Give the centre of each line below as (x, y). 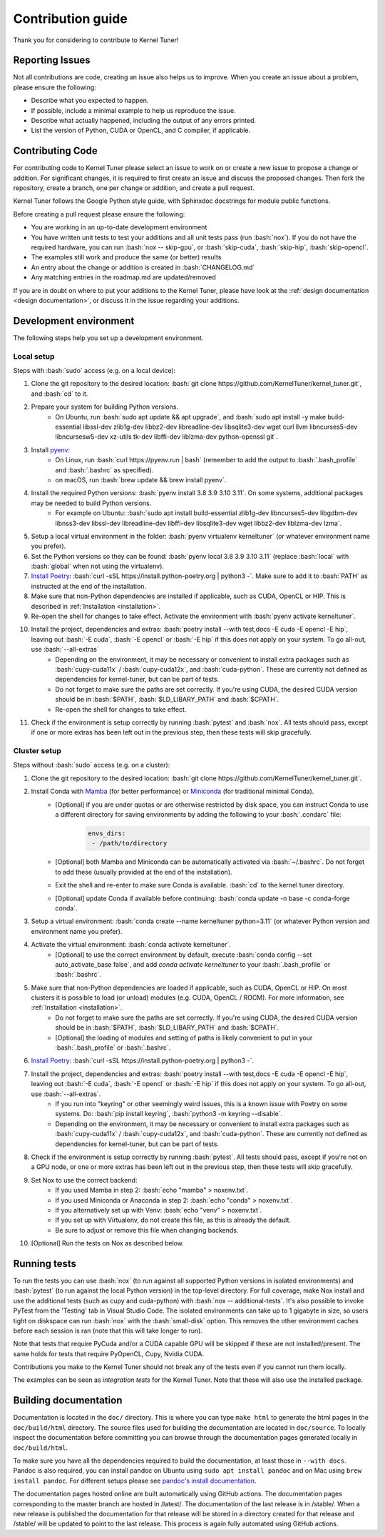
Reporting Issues (52, 60)
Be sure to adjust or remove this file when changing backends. (147, 1230)
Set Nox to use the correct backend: (84, 1180)
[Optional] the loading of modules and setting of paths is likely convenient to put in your (184, 1038)
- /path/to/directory (129, 844)
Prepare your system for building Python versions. (104, 407)
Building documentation (68, 1401)
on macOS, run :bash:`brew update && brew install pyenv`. (141, 479)
